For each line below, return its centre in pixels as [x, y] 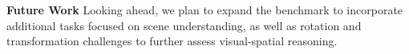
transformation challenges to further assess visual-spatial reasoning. [172, 41]
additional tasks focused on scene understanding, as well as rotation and [184, 25]
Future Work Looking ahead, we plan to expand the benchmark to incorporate [205, 10]
